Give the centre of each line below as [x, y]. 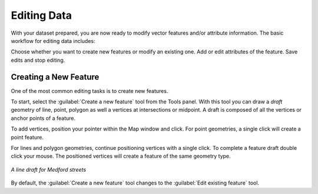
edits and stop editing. [38, 60]
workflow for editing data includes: [53, 41]
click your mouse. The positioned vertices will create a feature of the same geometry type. [121, 156]
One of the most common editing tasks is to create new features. [90, 91]
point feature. [27, 137]
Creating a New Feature [55, 77]
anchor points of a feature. [43, 118]
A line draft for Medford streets [49, 169]
